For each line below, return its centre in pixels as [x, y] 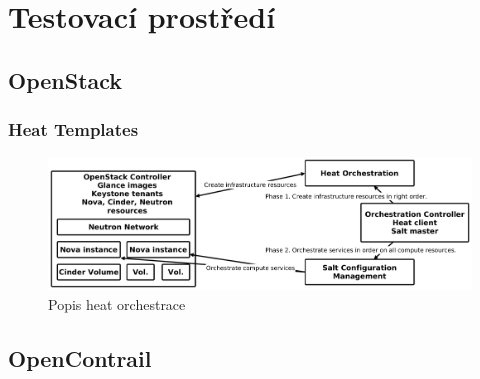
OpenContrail [80, 357]
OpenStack [65, 79]
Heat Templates [73, 129]
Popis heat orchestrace [117, 303]
